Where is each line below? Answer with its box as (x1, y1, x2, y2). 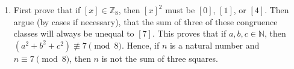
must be (165, 4, 195, 16)
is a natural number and (169, 38, 260, 51)
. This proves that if (152, 27, 227, 40)
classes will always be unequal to (13, 27, 134, 40)
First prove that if (13, 4, 81, 16)
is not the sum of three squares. (101, 52, 218, 64)
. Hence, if (122, 38, 160, 51)
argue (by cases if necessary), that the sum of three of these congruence (13, 15, 278, 28)
